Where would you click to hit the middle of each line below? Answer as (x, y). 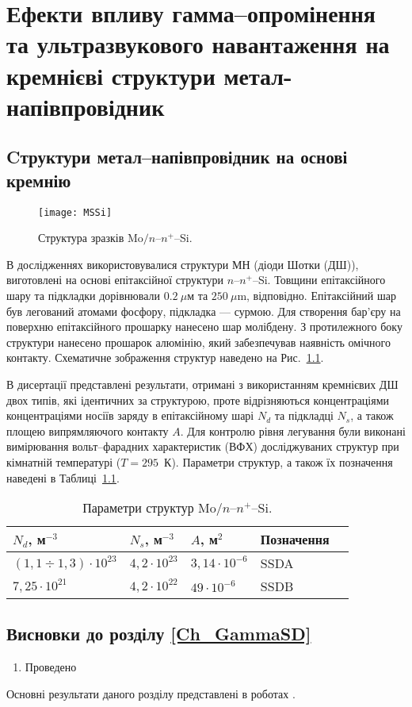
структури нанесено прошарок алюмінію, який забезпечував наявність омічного (198, 342)
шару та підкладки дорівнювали (84, 295)
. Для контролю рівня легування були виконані (293, 430)
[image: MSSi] (75, 212)
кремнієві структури (111, 75)
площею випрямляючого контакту (88, 430)
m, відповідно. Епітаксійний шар (317, 295)
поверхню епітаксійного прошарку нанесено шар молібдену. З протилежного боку (204, 327)
